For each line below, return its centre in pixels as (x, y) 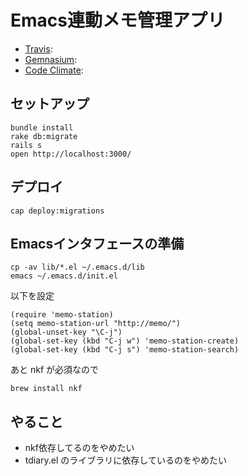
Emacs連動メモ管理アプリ (117, 20)
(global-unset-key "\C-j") (66, 332)
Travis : (38, 48)
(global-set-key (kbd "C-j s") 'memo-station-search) (125, 350)
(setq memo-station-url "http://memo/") (96, 324)
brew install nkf (46, 389)
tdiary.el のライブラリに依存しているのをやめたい (125, 460)
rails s (26, 145)
